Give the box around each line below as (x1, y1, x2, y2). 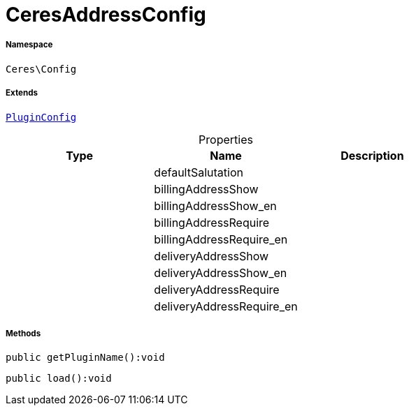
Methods (6, 328, 41, 338)
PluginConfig (6, 111, 77, 123)
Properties (199, 132, 253, 147)
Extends (6, 88, 38, 98)
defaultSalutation (154, 165, 243, 179)
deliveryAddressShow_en (154, 265, 287, 280)
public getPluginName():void (6, 352, 165, 364)
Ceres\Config (6, 63, 77, 75)
